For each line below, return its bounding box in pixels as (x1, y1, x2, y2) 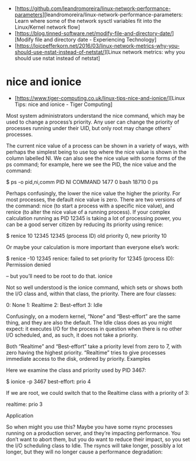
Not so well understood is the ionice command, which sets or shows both (6, 284, 183, 291)
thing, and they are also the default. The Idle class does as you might (6, 319, 173, 326)
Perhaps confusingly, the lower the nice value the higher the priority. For (6, 190, 181, 197)
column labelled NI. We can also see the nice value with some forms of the (6, 155, 186, 162)
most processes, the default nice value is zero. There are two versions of (6, 196, 183, 203)
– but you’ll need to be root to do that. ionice (6, 272, 113, 279)
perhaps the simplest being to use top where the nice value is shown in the (6, 148, 187, 155)
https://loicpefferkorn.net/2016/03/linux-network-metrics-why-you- (16, 42, 180, 49)
